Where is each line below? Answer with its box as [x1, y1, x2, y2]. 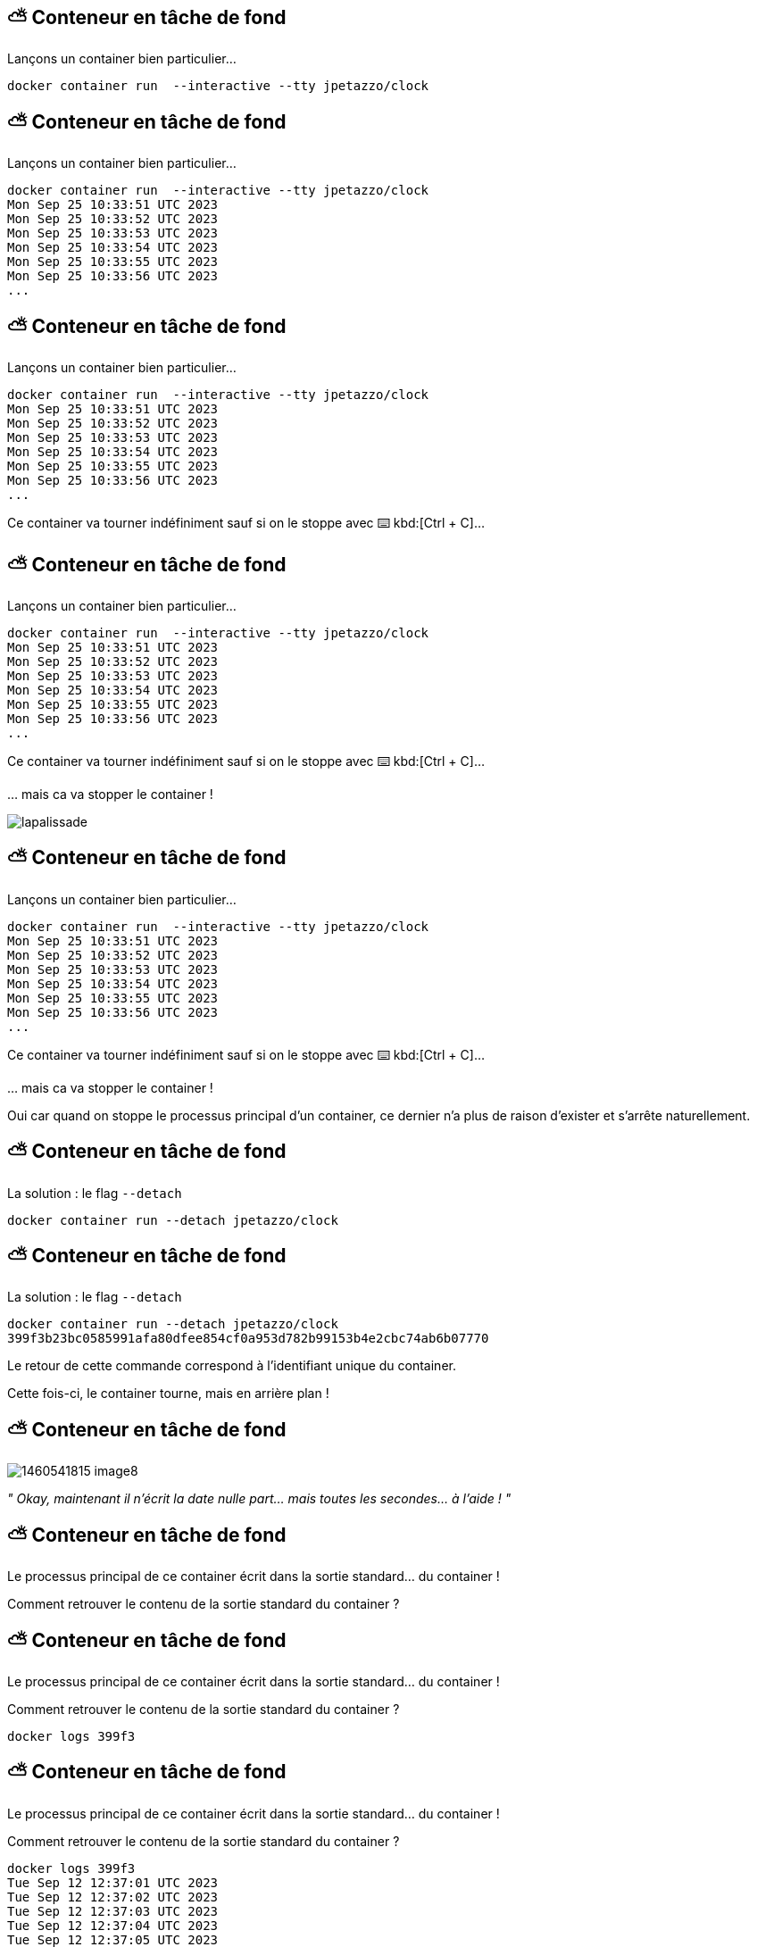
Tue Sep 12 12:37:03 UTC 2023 [7, 1903, 219, 1918]
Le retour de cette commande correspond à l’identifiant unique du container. [7, 1358, 456, 1374]
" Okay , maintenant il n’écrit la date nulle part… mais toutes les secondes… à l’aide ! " [7, 1491, 512, 1507]
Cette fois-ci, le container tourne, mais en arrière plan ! [7, 1385, 329, 1402]
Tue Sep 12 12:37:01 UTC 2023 [7, 1875, 219, 1890]
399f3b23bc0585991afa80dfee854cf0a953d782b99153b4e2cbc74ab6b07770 [7, 1331, 489, 1346]
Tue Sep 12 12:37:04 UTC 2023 [7, 1918, 219, 1933]
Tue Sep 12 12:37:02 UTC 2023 [7, 1889, 219, 1904]
